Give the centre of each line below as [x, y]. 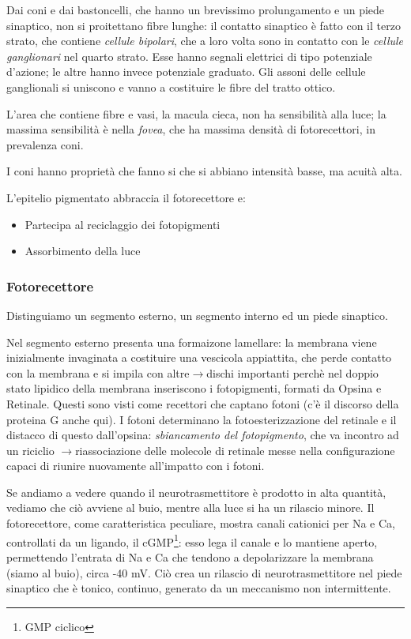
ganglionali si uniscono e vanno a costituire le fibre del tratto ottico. [171, 86]
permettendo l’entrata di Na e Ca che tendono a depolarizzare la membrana [190, 556]
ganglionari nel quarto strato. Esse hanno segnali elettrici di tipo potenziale [189, 56]
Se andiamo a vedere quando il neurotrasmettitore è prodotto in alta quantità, [196, 492]
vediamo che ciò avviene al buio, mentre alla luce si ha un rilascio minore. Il [190, 507]
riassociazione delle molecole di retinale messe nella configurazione [235, 450]
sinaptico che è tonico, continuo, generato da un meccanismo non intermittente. [199, 588]
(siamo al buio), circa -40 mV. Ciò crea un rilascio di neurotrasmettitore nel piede [204, 572]
